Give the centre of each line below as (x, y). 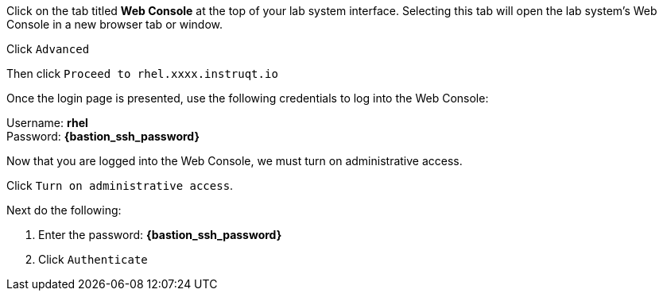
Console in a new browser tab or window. (115, 24)
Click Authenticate (93, 259)
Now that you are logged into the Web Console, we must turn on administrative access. (235, 161)
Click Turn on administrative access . (120, 185)
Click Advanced (48, 49)
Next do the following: (64, 210)
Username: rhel (47, 123)
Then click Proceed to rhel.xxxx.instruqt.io (142, 73)
